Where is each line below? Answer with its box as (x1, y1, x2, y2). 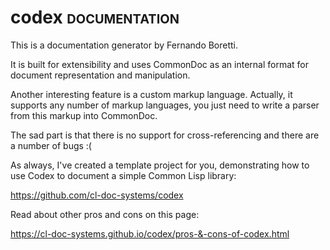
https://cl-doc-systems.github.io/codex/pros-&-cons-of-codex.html (10, 227, 290, 240)
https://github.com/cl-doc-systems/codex (10, 189, 184, 201)
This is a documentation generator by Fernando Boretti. (10, 39, 239, 51)
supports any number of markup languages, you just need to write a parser (10, 99, 320, 111)
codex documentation (10, 6, 180, 29)
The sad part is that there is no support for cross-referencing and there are (10, 129, 320, 141)
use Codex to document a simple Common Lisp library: (10, 169, 237, 181)
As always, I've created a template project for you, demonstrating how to (10, 159, 310, 171)
